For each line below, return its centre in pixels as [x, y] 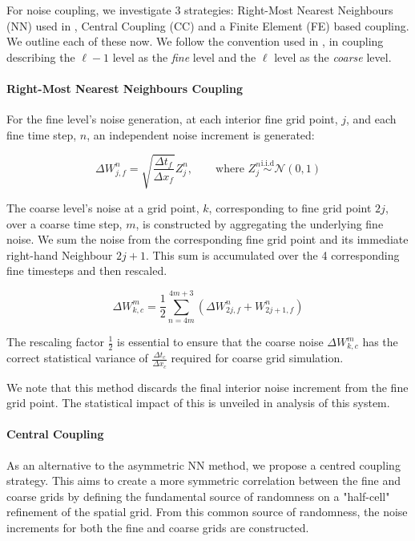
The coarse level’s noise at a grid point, [103, 207]
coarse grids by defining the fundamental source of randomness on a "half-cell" [198, 496]
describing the [41, 57]
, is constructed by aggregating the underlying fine [260, 223]
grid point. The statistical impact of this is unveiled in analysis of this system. [198, 403]
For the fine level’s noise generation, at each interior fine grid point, [172, 119]
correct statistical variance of [77, 358]
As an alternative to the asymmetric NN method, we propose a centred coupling [203, 464]
